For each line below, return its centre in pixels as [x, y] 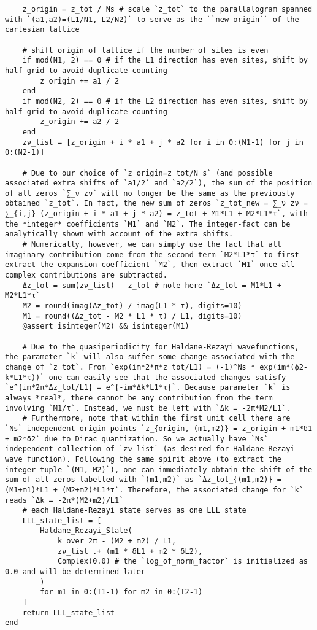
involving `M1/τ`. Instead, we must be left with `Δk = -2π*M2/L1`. [148, 408]
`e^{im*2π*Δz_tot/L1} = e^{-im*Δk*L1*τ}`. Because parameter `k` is [148, 388]
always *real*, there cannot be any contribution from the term [139, 398]
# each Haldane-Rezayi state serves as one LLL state [134, 511]
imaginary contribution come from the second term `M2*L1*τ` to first [152, 255]
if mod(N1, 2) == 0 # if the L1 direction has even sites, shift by [165, 60]
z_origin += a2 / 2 [80, 122]
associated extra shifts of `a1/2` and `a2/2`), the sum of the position [159, 183]
